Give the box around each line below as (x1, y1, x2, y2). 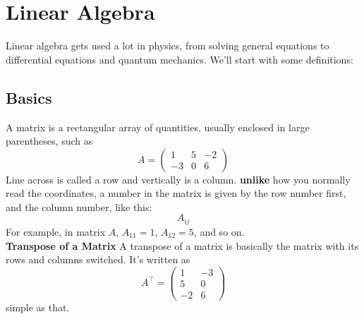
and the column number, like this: (6, 199, 152, 214)
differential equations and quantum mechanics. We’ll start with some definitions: (6, 52, 353, 66)
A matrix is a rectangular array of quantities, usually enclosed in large (6, 119, 310, 134)
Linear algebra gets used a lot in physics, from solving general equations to (6, 38, 329, 53)
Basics (6, 86, 52, 108)
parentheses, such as (6, 133, 93, 148)
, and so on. (193, 224, 245, 239)
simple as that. (6, 299, 70, 314)
